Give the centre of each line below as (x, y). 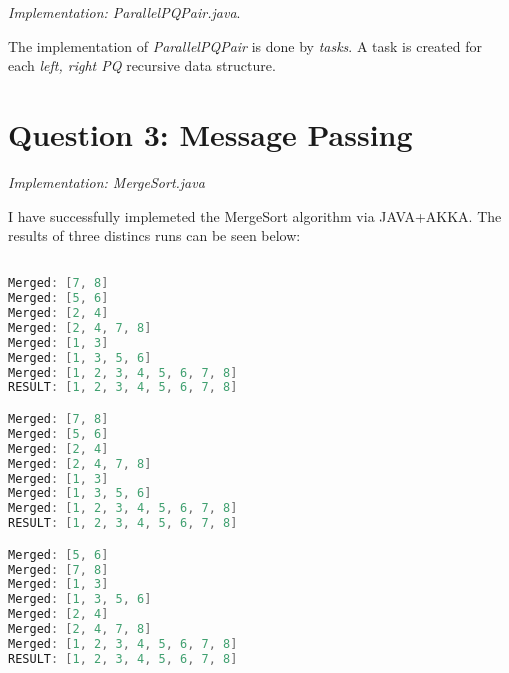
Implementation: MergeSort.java (106, 181)
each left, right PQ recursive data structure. (142, 65)
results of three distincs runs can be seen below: (154, 235)
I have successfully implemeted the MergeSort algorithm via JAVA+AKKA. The (255, 215)
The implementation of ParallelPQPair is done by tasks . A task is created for (245, 45)
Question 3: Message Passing (210, 133)
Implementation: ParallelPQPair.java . (124, 12)
